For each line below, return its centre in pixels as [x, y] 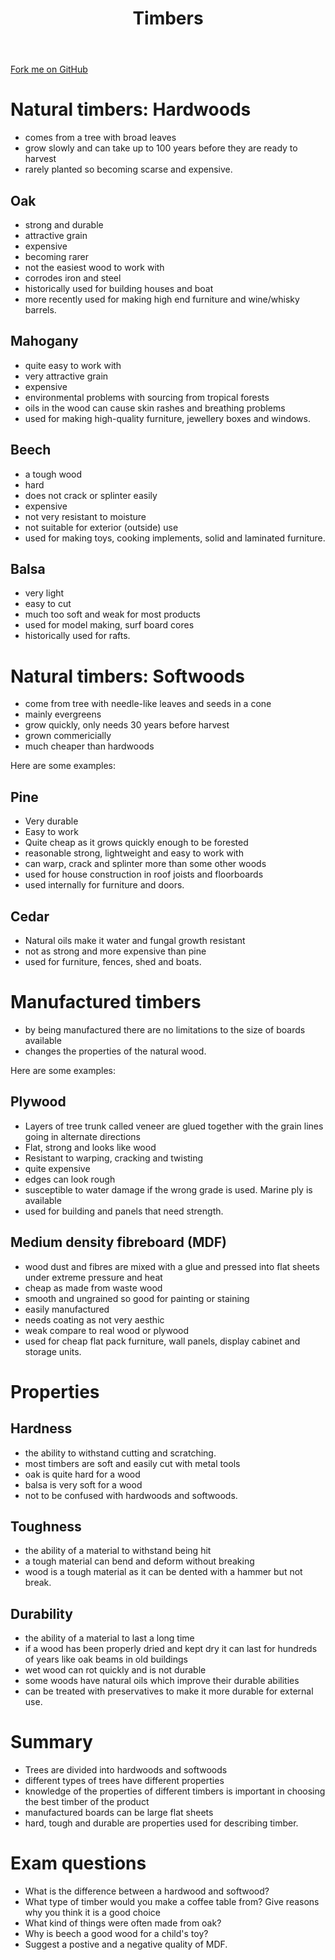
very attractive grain [66, 376]
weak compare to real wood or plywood [107, 1330]
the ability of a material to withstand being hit [118, 1551]
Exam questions [78, 1863]
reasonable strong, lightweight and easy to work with [134, 853]
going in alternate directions [82, 1136]
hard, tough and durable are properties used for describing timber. [161, 1823]
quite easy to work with [73, 365]
